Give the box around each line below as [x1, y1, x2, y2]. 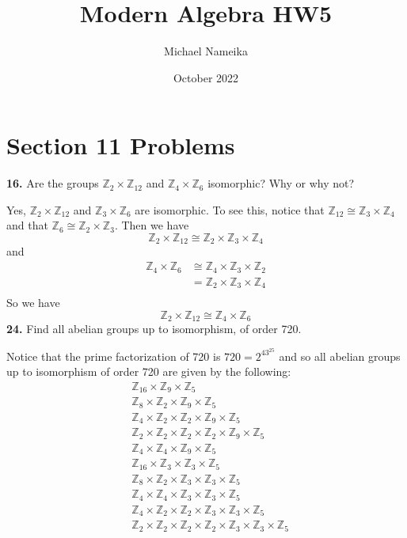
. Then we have [114, 217, 189, 233]
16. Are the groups [6, 175, 99, 191]
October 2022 [173, 69, 239, 85]
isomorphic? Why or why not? [207, 175, 355, 191]
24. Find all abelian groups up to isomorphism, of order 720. [6, 320, 302, 337]
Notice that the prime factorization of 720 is [6, 347, 221, 364]
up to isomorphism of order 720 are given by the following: [6, 363, 291, 380]
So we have [6, 294, 60, 311]
